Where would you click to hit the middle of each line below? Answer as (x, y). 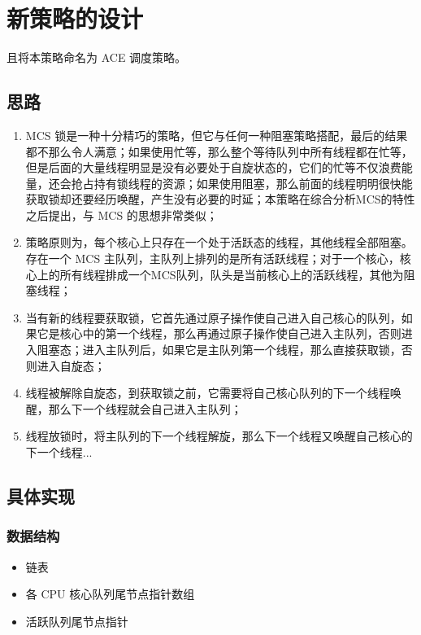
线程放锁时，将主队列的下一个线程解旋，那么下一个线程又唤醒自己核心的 (219, 436)
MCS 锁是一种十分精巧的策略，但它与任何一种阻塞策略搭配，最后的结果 (217, 135)
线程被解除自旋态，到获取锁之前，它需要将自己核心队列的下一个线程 (208, 393)
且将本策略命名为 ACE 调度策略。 (97, 57)
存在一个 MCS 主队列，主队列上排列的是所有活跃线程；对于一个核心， (213, 258)
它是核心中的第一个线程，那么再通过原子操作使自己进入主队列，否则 (219, 333)
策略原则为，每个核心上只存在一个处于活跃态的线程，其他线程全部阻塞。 (219, 242)
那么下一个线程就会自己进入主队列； (145, 408)
